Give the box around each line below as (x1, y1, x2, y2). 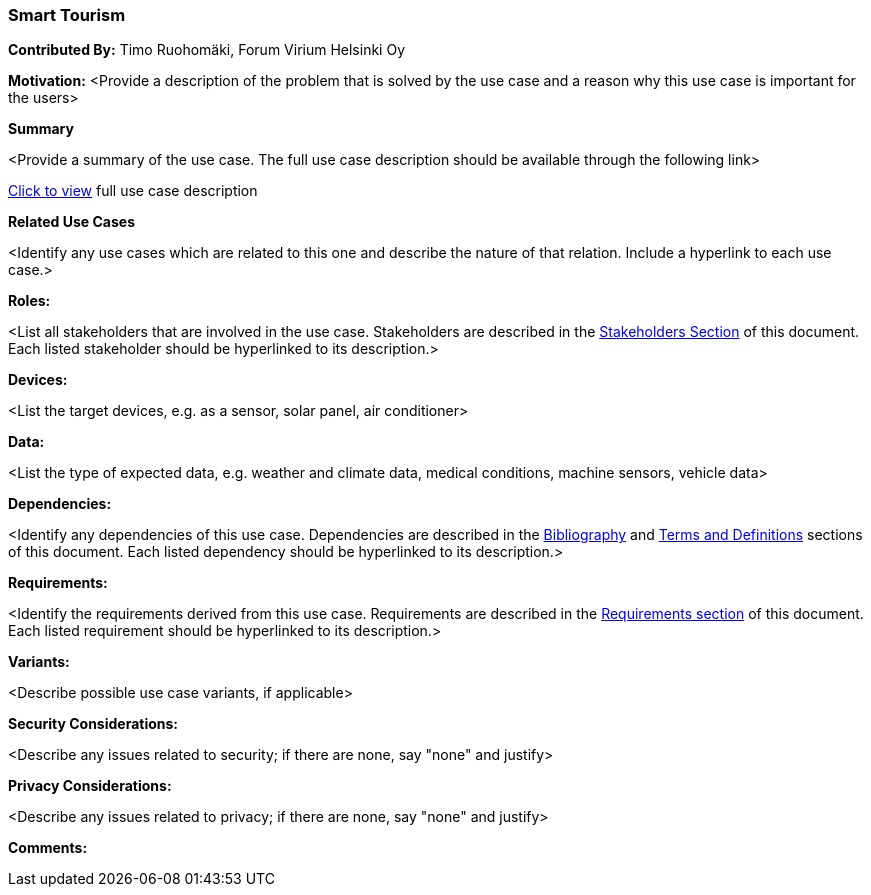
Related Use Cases (8, 213, 136, 231)
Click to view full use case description (8, 182, 258, 200)
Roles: (8, 292, 51, 310)
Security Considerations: (8, 715, 179, 733)
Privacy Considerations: (8, 777, 172, 795)
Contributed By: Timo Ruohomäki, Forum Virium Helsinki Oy (8, 41, 405, 59)
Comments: (8, 839, 88, 857)
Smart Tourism (8, 5, 126, 25)
